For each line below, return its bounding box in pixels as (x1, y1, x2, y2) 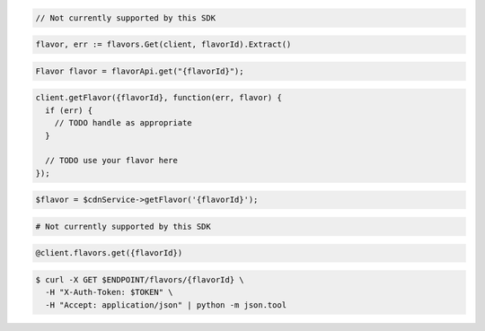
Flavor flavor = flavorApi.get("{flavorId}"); (35, 65, 244, 76)
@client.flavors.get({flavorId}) (35, 248, 183, 258)
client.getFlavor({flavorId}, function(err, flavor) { (35, 92, 282, 103)
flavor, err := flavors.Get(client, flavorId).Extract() (35, 39, 292, 49)
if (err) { (45, 105, 93, 116)
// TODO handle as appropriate (54, 118, 192, 128)
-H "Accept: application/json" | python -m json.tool (45, 300, 287, 309)
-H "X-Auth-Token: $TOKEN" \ (45, 287, 174, 298)
